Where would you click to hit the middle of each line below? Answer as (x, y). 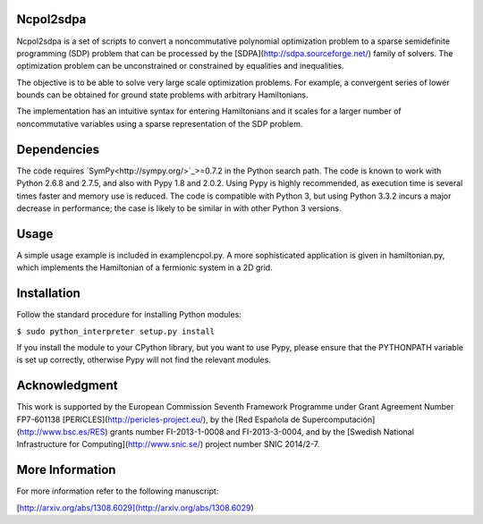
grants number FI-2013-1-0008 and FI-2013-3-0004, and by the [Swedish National (262, 432)
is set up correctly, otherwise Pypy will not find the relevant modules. (144, 360)
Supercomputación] (339, 419)
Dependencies (58, 149)
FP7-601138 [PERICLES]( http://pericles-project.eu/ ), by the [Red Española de (158, 419)
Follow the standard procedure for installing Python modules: (129, 315)
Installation (48, 294)
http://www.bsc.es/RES (62, 432)
